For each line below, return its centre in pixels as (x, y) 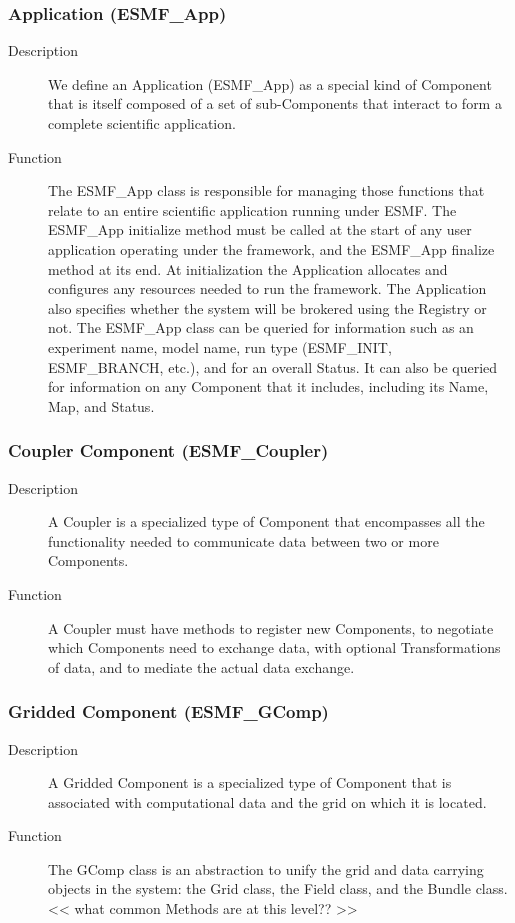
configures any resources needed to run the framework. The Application (267, 288)
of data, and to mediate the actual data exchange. (201, 666)
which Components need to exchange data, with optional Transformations (274, 647)
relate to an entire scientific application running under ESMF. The (252, 209)
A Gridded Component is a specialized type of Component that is (250, 782)
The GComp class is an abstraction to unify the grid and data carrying (266, 868)
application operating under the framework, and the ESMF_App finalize (271, 248)
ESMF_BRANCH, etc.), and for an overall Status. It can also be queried (273, 366)
